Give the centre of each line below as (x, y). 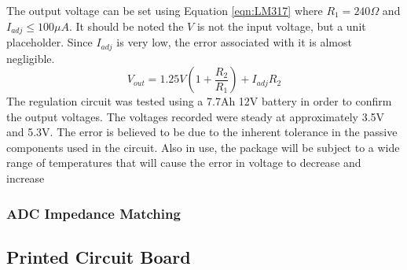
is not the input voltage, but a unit (281, 26)
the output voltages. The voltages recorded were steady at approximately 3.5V (196, 116)
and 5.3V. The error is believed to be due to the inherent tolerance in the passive (202, 132)
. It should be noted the (126, 26)
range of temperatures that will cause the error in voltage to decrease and (184, 163)
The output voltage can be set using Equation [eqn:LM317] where (165, 10)
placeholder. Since (49, 42)
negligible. (31, 58)
